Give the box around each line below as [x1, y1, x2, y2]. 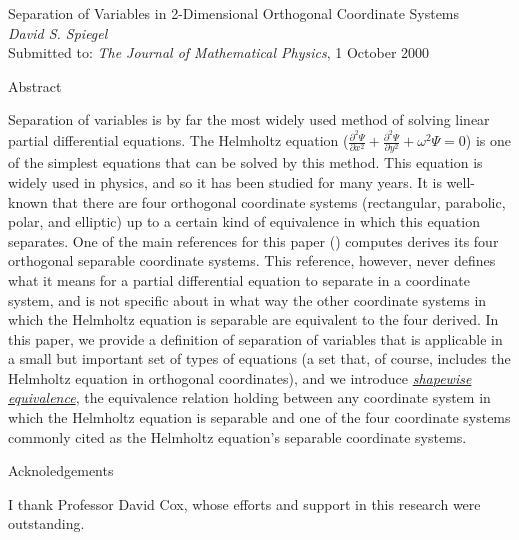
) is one [465, 130, 512, 151]
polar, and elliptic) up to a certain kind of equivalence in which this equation [8, 211, 480, 232]
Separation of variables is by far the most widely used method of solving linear [8, 109, 490, 130]
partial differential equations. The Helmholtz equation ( [8, 130, 349, 151]
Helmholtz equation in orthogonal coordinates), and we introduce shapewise [8, 367, 472, 388]
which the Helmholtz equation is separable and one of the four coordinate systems [8, 407, 511, 428]
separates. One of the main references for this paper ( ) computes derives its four [8, 230, 499, 251]
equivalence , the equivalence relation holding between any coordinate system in [8, 387, 491, 408]
